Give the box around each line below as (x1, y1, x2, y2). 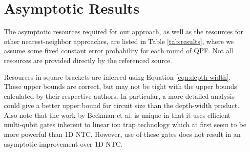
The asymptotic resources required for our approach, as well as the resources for (4, 26, 244, 37)
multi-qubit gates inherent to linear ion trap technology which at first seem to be (4, 119, 247, 130)
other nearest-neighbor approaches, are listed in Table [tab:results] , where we (4, 36, 234, 46)
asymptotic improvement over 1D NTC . (4, 138, 123, 149)
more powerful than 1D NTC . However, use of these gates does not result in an (4, 129, 241, 139)
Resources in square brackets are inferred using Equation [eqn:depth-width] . (4, 71, 231, 82)
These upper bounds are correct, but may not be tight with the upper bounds (4, 81, 237, 91)
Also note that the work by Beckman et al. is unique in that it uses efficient (4, 109, 231, 120)
